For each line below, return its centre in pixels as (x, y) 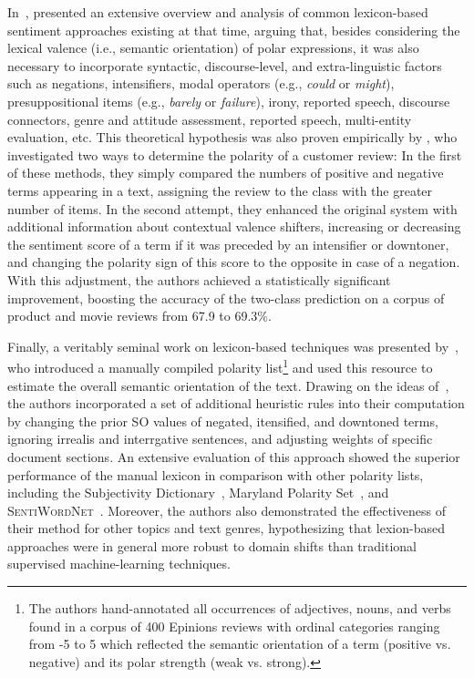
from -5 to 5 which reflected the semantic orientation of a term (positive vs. (240, 644)
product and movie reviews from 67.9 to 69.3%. (139, 316)
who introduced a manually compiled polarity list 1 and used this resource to (220, 366)
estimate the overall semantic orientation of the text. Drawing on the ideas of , (228, 385)
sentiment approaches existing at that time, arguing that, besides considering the (234, 30)
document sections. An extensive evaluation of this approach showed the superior (234, 456)
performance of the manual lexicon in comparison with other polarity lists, (216, 474)
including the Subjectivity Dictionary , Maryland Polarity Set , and (198, 493)
